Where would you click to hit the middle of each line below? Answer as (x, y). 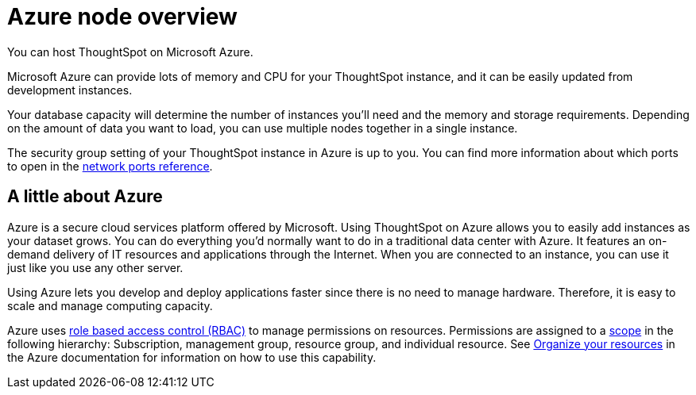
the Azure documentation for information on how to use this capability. (192, 357)
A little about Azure (85, 197)
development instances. (70, 90)
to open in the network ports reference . (110, 166)
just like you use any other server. (95, 267)
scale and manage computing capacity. (110, 305)
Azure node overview (122, 17)
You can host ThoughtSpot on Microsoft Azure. (130, 52)
